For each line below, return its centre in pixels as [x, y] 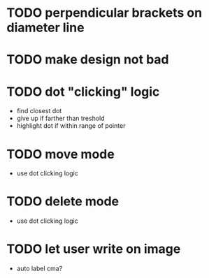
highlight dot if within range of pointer [71, 126]
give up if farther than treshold [61, 118]
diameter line [45, 28]
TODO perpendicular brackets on [104, 13]
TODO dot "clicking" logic [83, 92]
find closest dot [39, 111]
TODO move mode [60, 154]
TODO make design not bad [88, 60]
